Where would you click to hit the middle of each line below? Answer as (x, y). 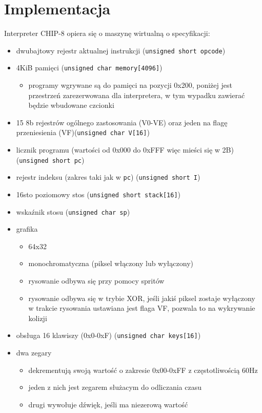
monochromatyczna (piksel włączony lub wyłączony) (111, 263)
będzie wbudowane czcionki (71, 105)
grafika (27, 229)
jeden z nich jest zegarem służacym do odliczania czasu (115, 387)
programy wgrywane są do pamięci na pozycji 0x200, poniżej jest (130, 85)
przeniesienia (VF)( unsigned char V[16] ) (83, 132)
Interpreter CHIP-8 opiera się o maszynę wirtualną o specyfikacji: (107, 33)
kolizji (38, 318)
